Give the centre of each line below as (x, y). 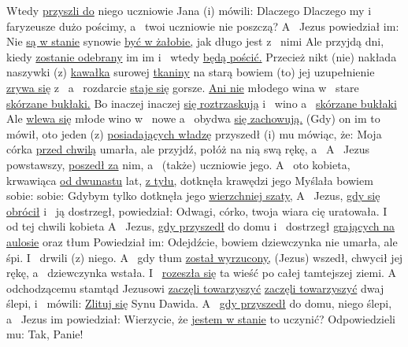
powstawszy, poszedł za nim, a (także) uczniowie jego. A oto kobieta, (178, 164)
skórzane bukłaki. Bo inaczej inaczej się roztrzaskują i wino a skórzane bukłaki (202, 103)
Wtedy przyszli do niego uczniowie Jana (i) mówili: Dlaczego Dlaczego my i (189, 10)
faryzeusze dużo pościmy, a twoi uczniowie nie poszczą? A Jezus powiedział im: (203, 26)
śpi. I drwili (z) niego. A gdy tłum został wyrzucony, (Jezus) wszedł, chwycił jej (205, 257)
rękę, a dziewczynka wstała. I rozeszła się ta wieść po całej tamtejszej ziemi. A (202, 273)
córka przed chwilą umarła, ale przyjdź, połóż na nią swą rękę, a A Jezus (188, 149)
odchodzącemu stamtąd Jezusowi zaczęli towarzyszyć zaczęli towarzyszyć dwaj (195, 288)
